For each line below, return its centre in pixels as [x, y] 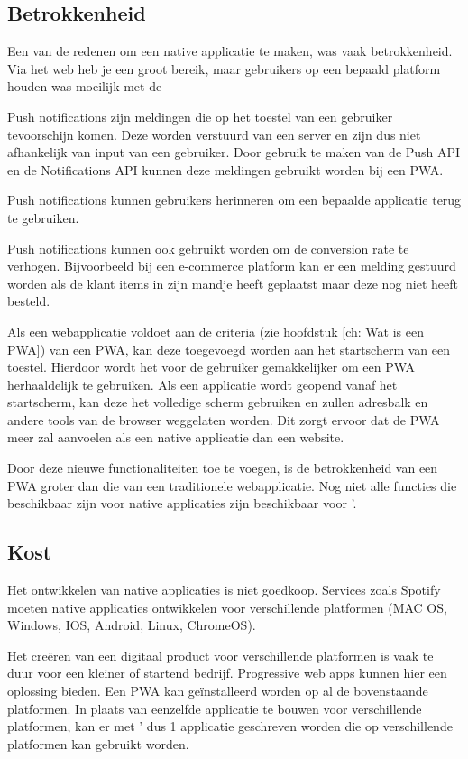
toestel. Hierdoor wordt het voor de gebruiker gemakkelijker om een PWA [211, 367]
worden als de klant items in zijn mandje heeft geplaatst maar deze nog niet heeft [233, 283]
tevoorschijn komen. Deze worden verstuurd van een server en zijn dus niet [214, 134]
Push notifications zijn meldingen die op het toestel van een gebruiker [200, 116]
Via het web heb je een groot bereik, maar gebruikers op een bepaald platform [224, 68]
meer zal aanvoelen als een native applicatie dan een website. [176, 437]
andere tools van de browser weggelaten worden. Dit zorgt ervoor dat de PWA [224, 419]
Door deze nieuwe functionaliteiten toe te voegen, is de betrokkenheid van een [223, 468]
